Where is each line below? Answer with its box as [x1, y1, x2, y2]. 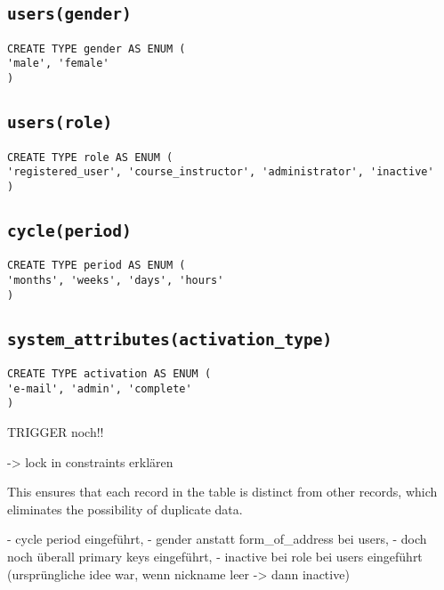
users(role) [7, 113, 113, 133]
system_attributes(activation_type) [7, 329, 333, 349]
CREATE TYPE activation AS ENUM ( [7, 368, 212, 381]
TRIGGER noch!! [7, 423, 104, 440]
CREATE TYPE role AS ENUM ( [7, 150, 174, 164]
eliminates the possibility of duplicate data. [7, 499, 243, 518]
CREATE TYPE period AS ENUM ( [7, 259, 186, 272]
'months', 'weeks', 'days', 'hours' [7, 273, 224, 287]
